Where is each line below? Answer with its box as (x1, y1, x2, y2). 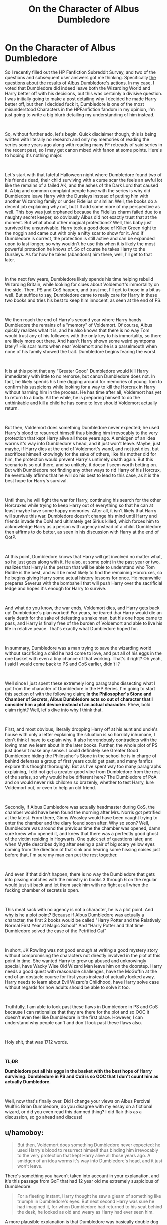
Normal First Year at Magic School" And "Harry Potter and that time (5, 922, 144, 928)
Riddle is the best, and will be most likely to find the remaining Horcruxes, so (5, 569, 162, 575)
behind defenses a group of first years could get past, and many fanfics (5, 758, 153, 764)
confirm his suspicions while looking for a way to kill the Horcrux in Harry (5, 384, 156, 390)
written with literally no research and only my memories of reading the (5, 136, 150, 142)
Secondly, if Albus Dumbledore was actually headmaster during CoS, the (5, 804, 155, 810)
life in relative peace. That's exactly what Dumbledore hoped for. (5, 625, 138, 631)
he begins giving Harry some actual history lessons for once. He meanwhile (5, 575, 161, 581)
